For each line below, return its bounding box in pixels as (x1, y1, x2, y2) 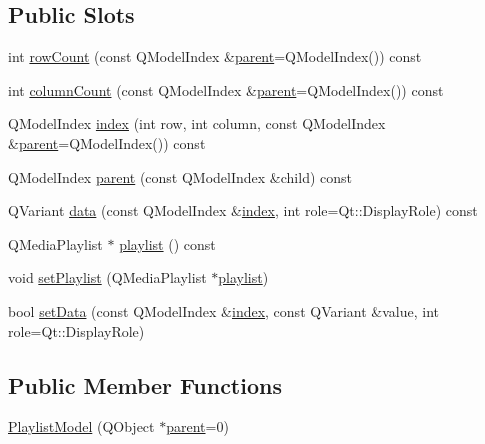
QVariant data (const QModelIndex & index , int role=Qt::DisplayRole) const (8, 200, 478, 221)
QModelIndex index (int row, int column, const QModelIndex (8, 113, 386, 134)
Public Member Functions (8, 369, 282, 400)
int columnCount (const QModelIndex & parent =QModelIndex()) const (8, 79, 444, 100)
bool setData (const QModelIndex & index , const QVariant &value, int (8, 300, 440, 321)
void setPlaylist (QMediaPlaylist (8, 267, 207, 288)
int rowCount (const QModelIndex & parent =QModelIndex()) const (8, 46, 422, 67)
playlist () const (119, 233, 216, 254)
